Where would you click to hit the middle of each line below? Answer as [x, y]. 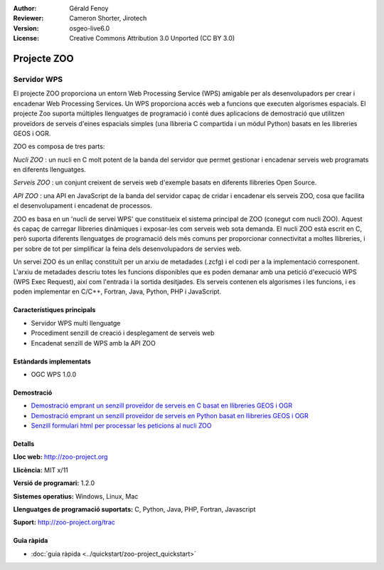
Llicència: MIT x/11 [41, 470]
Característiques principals [54, 310]
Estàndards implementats [52, 361]
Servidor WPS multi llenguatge [76, 323]
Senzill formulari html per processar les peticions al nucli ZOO [122, 426]
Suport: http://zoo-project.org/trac [64, 522]
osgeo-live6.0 [90, 28]
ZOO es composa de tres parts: [59, 147]
